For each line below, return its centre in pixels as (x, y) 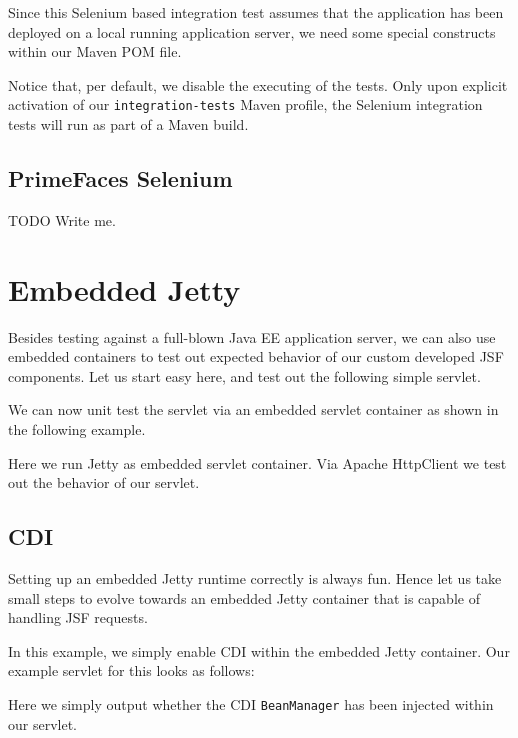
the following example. (77, 428)
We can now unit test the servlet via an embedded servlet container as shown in (253, 409)
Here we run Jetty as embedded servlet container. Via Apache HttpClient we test (257, 462)
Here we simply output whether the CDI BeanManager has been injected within (251, 703)
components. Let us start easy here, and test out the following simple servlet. (244, 375)
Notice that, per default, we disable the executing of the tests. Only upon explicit (258, 84)
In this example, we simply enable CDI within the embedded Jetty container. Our (259, 650)
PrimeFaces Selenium (120, 178)
